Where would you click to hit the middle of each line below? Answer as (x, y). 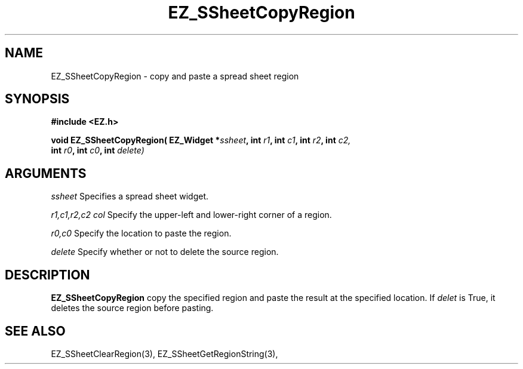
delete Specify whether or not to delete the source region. (165, 252)
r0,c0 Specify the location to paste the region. (141, 233)
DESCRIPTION (47, 275)
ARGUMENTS (46, 173)
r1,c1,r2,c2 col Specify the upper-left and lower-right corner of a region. (191, 215)
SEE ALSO (35, 331)
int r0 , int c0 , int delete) (98, 150)
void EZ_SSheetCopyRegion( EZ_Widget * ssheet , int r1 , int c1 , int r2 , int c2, (201, 140)
